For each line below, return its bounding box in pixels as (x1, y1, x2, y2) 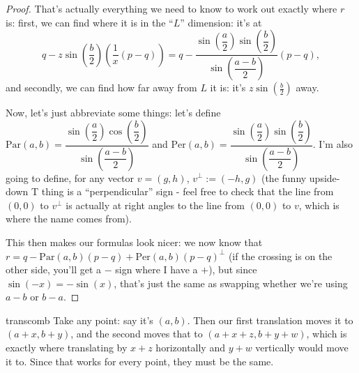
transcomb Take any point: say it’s (6, 312, 153, 327)
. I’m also (312, 137, 353, 151)
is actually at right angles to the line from (66, 197, 245, 212)
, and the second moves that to (70, 326, 203, 341)
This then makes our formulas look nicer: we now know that (6, 234, 263, 249)
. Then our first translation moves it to (187, 312, 353, 327)
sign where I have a (115, 262, 198, 277)
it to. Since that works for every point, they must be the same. (6, 353, 274, 368)
